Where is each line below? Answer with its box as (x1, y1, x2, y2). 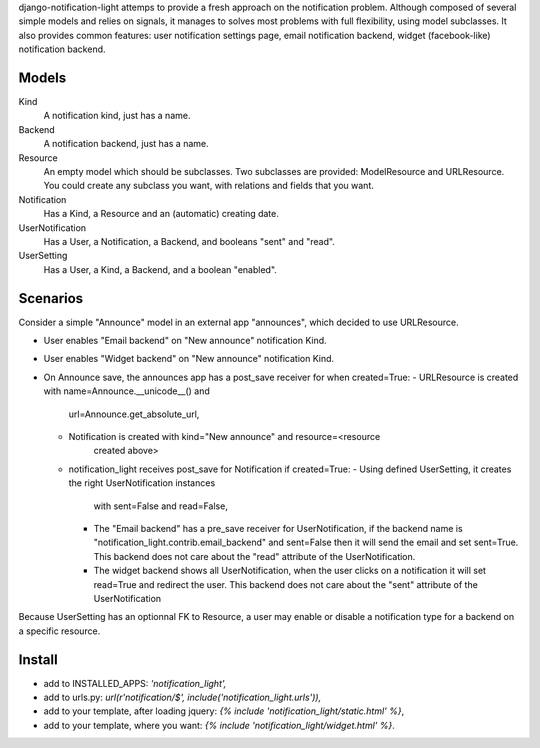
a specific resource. (18, 625, 101, 637)
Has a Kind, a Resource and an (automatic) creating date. (43, 208, 279, 220)
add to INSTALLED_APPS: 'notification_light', (43, 677, 227, 689)
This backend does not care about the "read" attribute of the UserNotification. (93, 550, 416, 562)
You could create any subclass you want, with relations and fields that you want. (43, 180, 375, 192)
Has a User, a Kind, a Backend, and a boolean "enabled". (43, 263, 277, 275)
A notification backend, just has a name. (43, 138, 209, 150)
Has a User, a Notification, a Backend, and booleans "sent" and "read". (43, 235, 335, 247)
